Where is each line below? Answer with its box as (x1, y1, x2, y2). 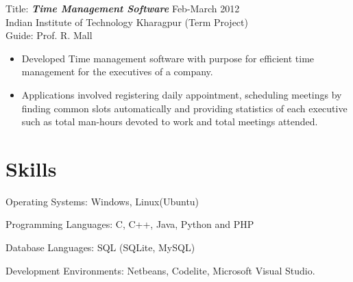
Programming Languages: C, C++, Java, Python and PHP (5, 217, 254, 231)
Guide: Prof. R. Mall (5, 28, 93, 42)
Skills (5, 154, 57, 182)
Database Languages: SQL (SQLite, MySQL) (5, 240, 195, 255)
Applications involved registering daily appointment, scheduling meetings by (21, 87, 342, 101)
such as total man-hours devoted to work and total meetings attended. (21, 114, 318, 129)
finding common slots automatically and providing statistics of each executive (21, 101, 348, 115)
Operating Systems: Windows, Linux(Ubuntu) (5, 194, 199, 208)
